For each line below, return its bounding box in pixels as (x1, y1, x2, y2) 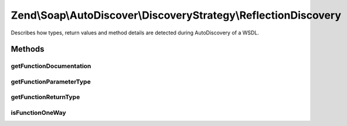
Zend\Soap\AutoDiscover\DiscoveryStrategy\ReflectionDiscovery (11, 9, 341, 22)
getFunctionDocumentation (11, 62, 91, 70)
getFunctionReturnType (11, 93, 80, 101)
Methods (11, 44, 45, 54)
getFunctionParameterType (11, 78, 91, 86)
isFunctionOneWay (11, 108, 67, 117)
